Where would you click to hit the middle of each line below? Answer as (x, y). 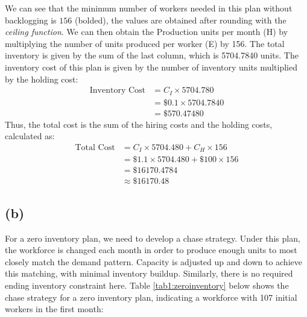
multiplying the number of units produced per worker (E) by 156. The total (145, 43)
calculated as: (30, 136)
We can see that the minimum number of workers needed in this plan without (149, 8)
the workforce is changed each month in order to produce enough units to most (151, 250)
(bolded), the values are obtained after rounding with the (180, 20)
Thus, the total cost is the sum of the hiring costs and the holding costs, (139, 124)
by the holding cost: (42, 79)
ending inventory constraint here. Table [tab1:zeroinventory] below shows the (147, 285)
